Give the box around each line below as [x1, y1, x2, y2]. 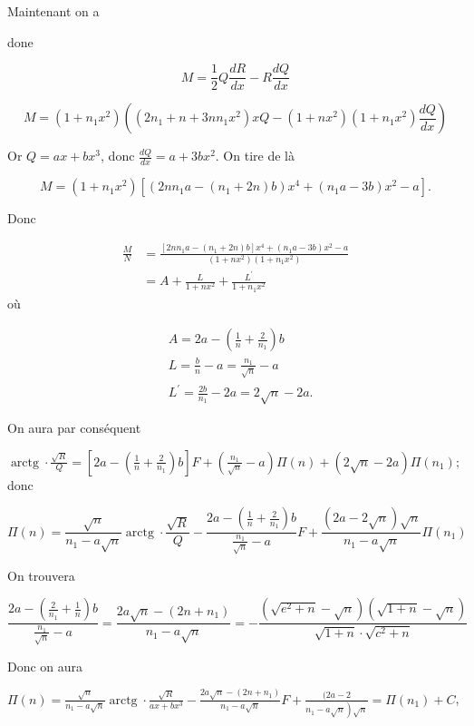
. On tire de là [215, 146, 295, 165]
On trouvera [7, 565, 75, 584]
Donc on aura [7, 656, 83, 675]
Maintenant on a [7, 2, 100, 20]
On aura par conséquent [7, 418, 141, 437]
